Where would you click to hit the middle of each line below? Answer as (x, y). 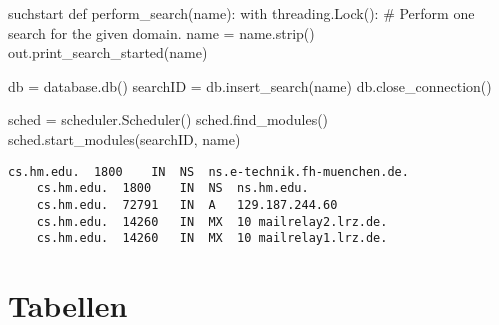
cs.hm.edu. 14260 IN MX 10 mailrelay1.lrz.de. (212, 238)
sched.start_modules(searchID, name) (124, 138)
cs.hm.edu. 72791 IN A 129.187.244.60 (187, 204)
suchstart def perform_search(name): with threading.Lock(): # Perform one (241, 13)
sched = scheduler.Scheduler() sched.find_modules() (168, 119)
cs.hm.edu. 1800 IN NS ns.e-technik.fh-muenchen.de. (208, 171)
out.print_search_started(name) (108, 52)
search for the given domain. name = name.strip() (161, 32)
